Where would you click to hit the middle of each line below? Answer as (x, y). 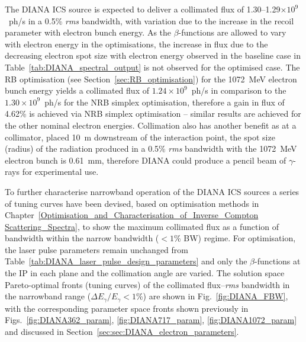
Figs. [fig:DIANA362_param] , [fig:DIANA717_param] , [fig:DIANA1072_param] (151, 320)
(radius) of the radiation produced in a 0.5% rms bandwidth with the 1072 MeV (151, 148)
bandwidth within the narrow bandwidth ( (82, 238)
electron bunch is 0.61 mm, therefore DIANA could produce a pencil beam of (146, 160)
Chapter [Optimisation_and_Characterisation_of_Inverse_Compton (132, 215)
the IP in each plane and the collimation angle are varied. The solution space (145, 273)
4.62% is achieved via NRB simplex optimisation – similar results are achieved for (153, 114)
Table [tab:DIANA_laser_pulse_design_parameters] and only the (126, 261)
